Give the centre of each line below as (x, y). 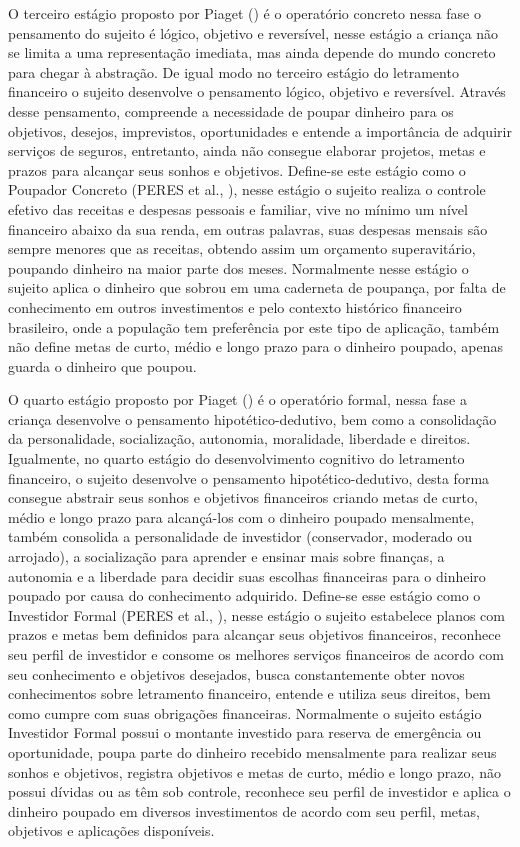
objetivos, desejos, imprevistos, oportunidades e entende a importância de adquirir (260, 130)
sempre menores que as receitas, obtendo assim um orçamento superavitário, (242, 248)
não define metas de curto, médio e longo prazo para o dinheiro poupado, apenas (255, 346)
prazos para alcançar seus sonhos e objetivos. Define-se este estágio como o (237, 169)
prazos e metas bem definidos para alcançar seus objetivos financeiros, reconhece (254, 634)
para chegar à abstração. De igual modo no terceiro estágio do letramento (233, 71)
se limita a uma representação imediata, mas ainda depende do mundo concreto (252, 52)
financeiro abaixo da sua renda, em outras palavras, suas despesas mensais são (248, 228)
